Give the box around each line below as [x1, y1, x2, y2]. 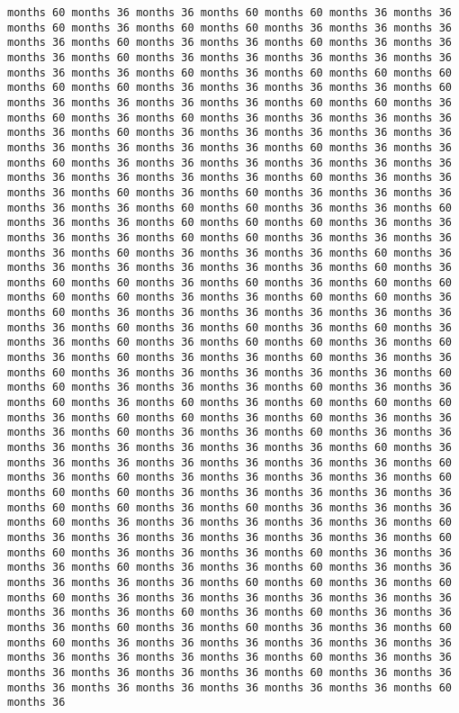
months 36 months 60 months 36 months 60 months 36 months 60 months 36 [7, 320, 452, 334]
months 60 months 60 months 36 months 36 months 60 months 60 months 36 [7, 291, 452, 304]
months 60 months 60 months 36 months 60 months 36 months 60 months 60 [7, 275, 452, 289]
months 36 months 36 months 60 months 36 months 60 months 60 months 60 [7, 66, 452, 79]
